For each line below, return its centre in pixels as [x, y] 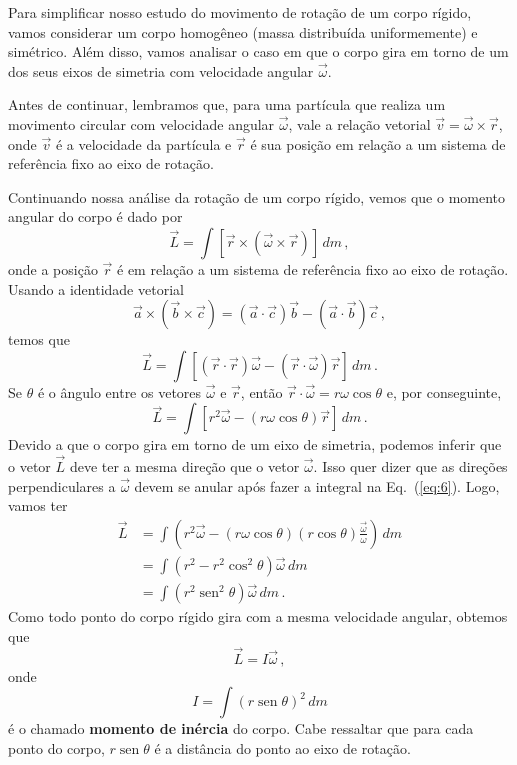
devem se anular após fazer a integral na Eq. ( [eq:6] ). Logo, [317, 485]
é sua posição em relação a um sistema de [378, 143]
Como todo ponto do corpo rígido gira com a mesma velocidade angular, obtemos [258, 616]
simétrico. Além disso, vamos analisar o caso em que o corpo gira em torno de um [258, 51]
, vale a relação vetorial [359, 123]
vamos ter [38, 505]
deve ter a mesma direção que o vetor [184, 466]
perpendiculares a [62, 485]
